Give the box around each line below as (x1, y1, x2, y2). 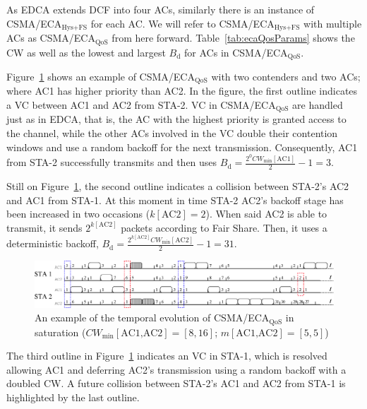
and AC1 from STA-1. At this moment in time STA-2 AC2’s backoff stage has (6, 192, 344, 207)
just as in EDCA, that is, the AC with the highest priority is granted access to (6, 112, 347, 126)
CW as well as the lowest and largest (6, 45, 166, 59)
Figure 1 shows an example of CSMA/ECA (6, 69, 195, 83)
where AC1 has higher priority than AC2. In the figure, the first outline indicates (6, 83, 358, 98)
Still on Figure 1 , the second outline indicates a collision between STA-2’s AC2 (6, 179, 349, 193)
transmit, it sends (6, 220, 83, 235)
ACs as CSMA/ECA (6, 30, 95, 45)
